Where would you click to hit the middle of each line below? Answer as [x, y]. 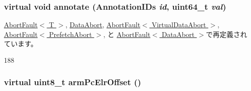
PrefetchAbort [71, 34]
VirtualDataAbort [179, 25]
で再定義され [227, 34]
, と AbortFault [127, 34]
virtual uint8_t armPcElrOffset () [73, 82]
